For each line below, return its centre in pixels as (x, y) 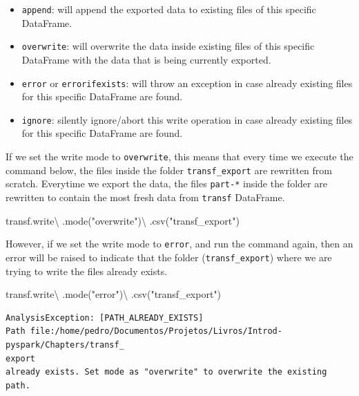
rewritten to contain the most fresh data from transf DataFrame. (145, 197)
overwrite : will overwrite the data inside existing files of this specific (168, 46)
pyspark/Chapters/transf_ (65, 345)
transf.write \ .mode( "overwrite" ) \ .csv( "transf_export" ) (123, 220)
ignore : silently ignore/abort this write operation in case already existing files (187, 119)
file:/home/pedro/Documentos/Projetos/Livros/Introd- (156, 331)
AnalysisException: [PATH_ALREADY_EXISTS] (105, 318)
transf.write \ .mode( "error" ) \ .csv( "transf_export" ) (114, 294)
